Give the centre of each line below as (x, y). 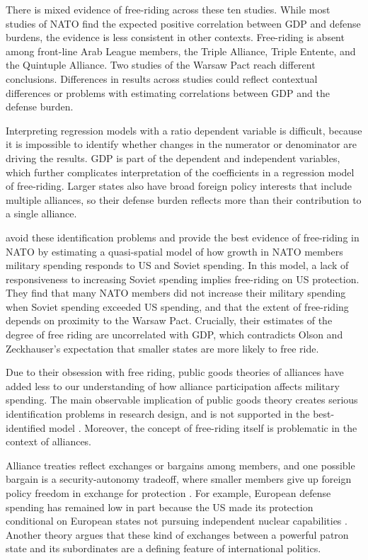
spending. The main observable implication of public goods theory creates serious (182, 400)
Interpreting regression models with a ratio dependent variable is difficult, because (184, 130)
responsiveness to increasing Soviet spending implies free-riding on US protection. (183, 279)
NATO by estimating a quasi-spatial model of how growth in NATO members (174, 251)
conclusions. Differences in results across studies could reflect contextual (162, 78)
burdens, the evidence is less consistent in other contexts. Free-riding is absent (175, 37)
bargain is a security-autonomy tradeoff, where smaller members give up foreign (179, 479)
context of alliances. (49, 441)
